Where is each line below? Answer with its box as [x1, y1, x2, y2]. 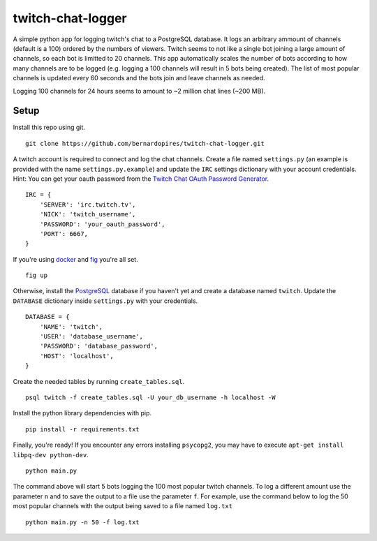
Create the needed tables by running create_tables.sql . [13, 377, 185, 385]
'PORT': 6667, [39, 230, 89, 237]
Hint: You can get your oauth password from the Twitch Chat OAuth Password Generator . [13, 175, 269, 183]
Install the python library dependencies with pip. [13, 409, 152, 417]
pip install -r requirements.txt [25, 425, 140, 433]
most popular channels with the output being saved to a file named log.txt [13, 502, 233, 510]
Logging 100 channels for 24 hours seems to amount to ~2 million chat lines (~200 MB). [13, 87, 266, 95]
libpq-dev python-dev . [13, 450, 89, 459]
